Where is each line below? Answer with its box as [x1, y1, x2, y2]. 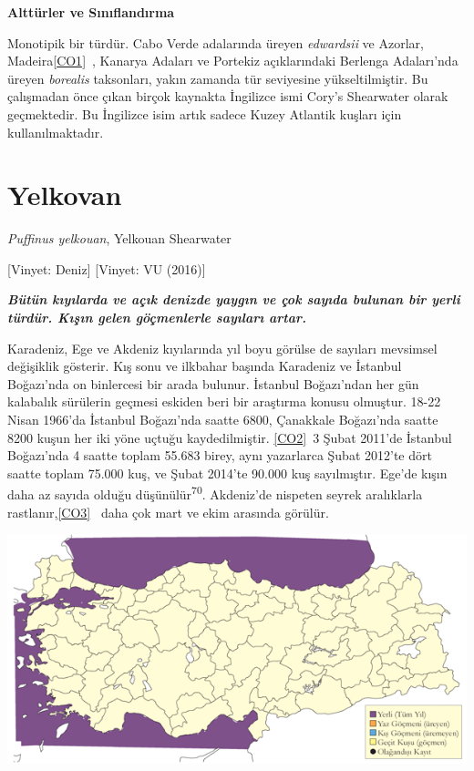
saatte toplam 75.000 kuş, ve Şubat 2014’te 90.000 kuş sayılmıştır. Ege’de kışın [7, 463, 448, 482]
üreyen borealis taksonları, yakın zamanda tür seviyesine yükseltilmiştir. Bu [7, 68, 428, 87]
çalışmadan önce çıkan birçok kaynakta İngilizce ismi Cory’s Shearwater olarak [7, 87, 448, 106]
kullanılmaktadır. [7, 122, 104, 141]
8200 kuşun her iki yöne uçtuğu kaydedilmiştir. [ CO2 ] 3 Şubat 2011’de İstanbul [7, 427, 452, 447]
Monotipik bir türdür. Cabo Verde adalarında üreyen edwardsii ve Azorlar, [7, 33, 424, 52]
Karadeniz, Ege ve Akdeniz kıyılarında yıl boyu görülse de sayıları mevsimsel [7, 338, 438, 357]
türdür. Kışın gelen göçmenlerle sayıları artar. [7, 308, 306, 327]
